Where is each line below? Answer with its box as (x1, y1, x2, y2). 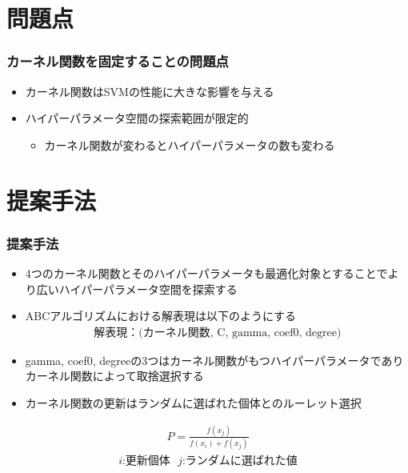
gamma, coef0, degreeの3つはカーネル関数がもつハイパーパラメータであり (25, 351, 404, 368)
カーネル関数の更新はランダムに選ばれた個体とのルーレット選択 (25, 394, 362, 411)
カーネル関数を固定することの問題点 (6, 51, 229, 71)
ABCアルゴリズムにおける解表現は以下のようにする (25, 307, 297, 324)
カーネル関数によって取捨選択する (25, 367, 204, 384)
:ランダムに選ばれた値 (182, 455, 298, 467)
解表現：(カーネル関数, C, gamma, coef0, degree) (94, 327, 342, 339)
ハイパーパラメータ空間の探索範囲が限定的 (25, 110, 249, 126)
